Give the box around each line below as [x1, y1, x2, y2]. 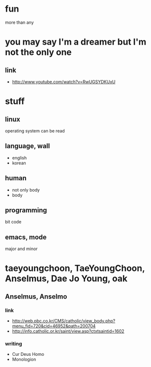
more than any [5, 19, 34, 25]
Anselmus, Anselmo [5, 292, 67, 301]
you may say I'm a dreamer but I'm [5, 36, 147, 48]
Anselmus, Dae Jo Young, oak [5, 273, 128, 284]
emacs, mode [5, 233, 47, 241]
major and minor [5, 246, 38, 252]
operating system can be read [5, 128, 65, 134]
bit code [5, 219, 22, 225]
